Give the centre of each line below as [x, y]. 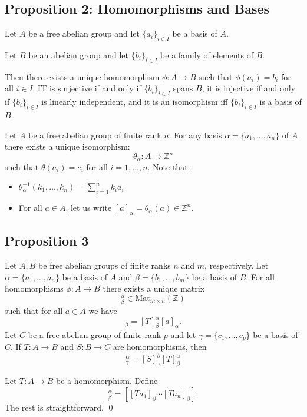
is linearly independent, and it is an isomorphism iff [135, 102]
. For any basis [195, 135]
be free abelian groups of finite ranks [105, 265]
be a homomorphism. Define [107, 381]
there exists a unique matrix [154, 288]
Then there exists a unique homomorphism [82, 76]
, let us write [89, 208]
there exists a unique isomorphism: [67, 146]
